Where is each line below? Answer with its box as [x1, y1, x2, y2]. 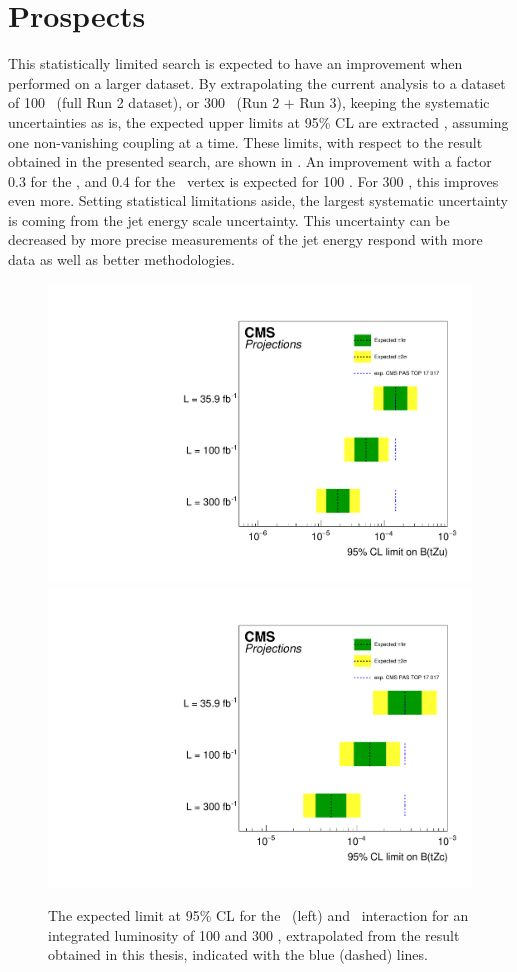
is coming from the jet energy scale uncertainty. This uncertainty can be [8, 209, 450, 230]
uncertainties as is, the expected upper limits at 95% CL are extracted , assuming [8, 111, 509, 132]
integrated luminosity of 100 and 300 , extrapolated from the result [48, 924, 460, 945]
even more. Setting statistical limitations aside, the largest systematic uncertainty [8, 190, 508, 211]
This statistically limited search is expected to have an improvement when [8, 53, 463, 74]
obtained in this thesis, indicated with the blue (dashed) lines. [48, 944, 428, 965]
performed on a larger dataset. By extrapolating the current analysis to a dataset [8, 72, 506, 93]
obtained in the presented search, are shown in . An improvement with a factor [8, 151, 492, 172]
